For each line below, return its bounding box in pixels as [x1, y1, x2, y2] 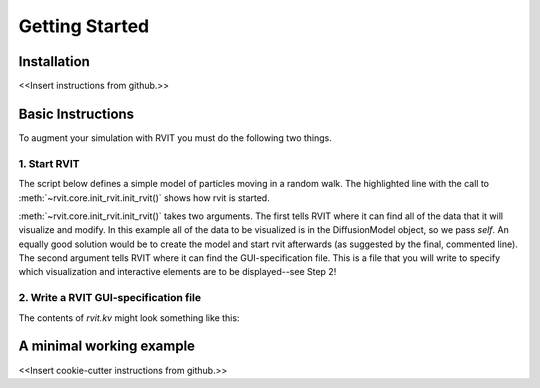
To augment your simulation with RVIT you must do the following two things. [18, 131, 332, 144]
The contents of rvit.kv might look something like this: [18, 311, 240, 324]
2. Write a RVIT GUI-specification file [18, 291, 202, 305]
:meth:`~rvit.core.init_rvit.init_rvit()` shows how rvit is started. [18, 191, 270, 204]
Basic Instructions [18, 105, 135, 122]
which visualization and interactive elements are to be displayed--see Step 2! [18, 266, 337, 278]
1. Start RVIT [18, 156, 80, 170]
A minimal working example [18, 338, 195, 355]
